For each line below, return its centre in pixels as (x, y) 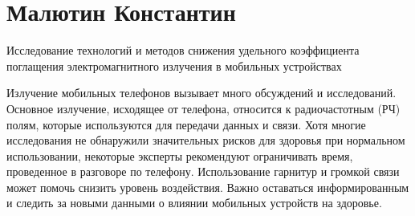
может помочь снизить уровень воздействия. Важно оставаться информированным (208, 187)
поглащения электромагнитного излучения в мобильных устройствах (174, 65)
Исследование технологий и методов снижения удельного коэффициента (183, 50)
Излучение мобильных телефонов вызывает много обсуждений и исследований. (201, 93)
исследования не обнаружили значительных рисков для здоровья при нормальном (206, 140)
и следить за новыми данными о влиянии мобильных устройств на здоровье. (194, 203)
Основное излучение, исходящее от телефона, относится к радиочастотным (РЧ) (203, 108)
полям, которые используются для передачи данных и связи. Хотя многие (186, 124)
